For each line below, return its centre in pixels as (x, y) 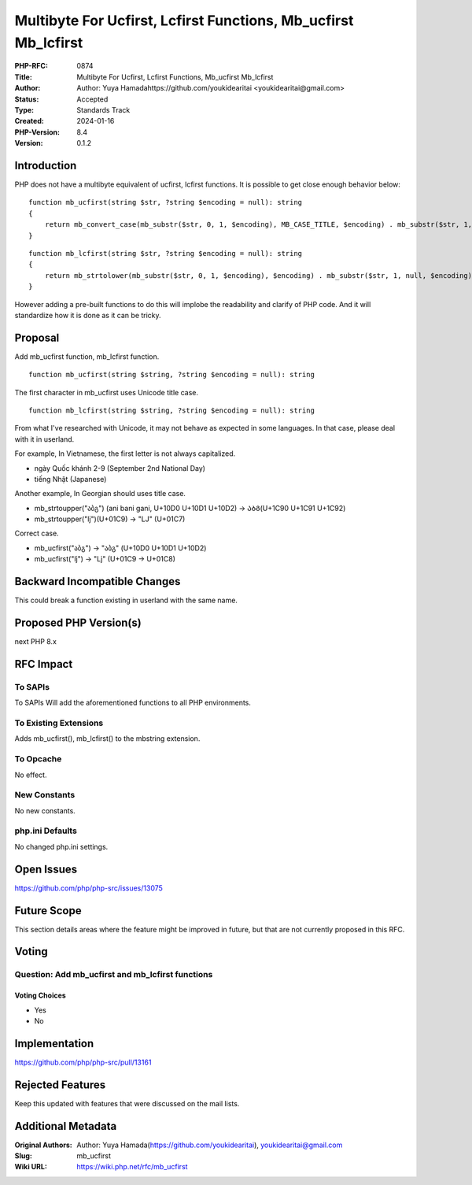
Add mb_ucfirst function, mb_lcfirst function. (87, 356)
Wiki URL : (31, 1167)
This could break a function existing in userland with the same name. (126, 600)
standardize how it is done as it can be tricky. (88, 315)
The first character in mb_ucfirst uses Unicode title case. (107, 392)
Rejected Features (60, 1085)
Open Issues (46, 869)
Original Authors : (43, 1145)
